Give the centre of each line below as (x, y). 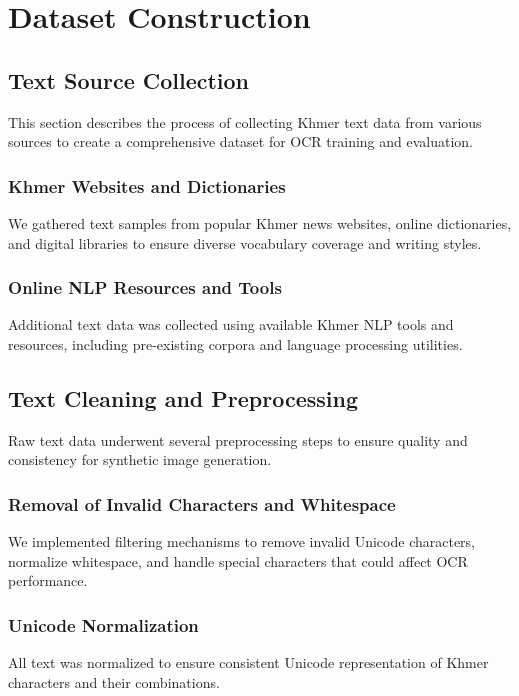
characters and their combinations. (114, 681)
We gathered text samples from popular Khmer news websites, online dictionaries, (260, 222)
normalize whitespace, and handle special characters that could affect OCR (238, 560)
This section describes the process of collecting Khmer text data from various (245, 121)
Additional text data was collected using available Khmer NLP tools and (231, 324)
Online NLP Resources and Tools (145, 287)
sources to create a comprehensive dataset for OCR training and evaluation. (241, 141)
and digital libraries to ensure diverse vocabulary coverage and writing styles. (245, 242)
